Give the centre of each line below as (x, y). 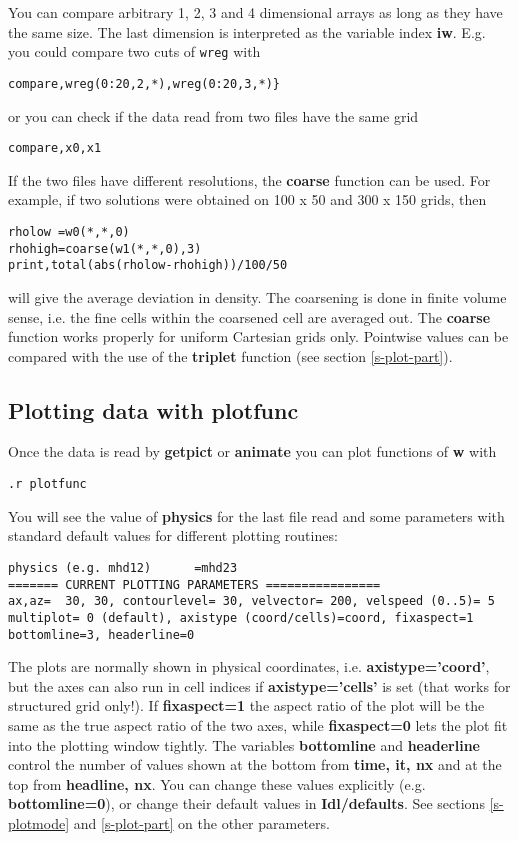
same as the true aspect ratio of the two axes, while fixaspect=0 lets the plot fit (258, 724)
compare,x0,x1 (55, 148)
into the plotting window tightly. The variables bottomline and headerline (244, 744)
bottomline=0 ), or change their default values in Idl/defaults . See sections (246, 803)
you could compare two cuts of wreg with (134, 51)
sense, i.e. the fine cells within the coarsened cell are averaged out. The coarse (249, 316)
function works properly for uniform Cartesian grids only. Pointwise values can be (258, 336)
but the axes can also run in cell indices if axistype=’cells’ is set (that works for (259, 685)
